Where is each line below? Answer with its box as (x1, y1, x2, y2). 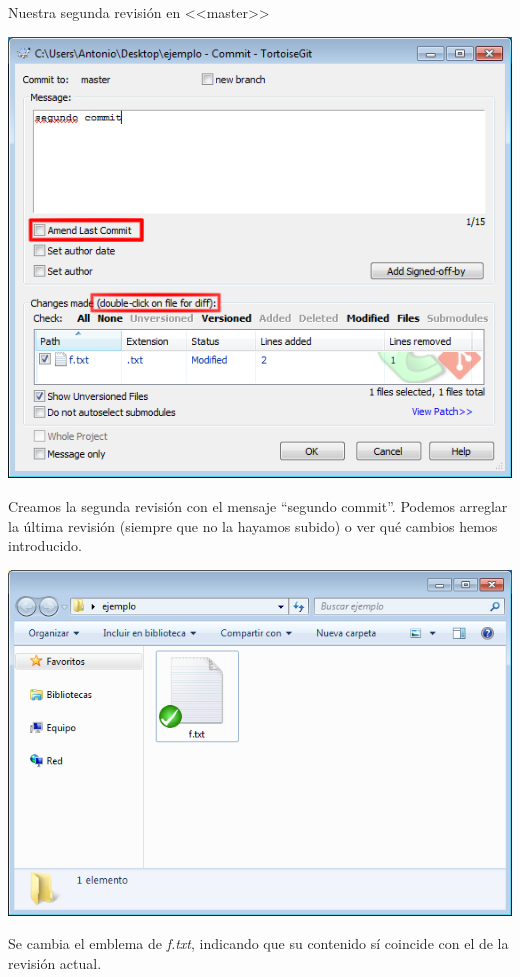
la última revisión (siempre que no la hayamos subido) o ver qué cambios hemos (8, 515, 498, 536)
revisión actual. (8, 952, 102, 973)
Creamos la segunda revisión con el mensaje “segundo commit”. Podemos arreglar (8, 495, 508, 516)
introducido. (8, 535, 82, 556)
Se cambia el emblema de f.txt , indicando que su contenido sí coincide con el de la (8, 933, 509, 954)
